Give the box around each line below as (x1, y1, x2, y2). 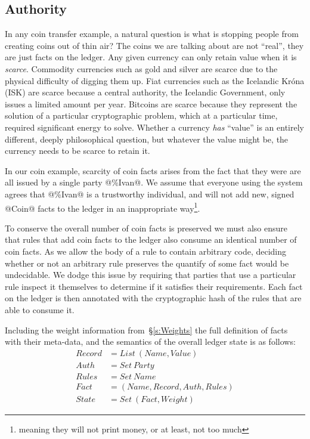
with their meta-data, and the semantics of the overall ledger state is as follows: (5, 335, 296, 348)
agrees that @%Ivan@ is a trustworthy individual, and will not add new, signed (5, 187, 294, 200)
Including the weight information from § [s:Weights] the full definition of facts (5, 323, 288, 336)
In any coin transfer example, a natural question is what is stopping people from (5, 27, 299, 40)
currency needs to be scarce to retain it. (5, 144, 150, 157)
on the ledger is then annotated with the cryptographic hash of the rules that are (5, 292, 302, 304)
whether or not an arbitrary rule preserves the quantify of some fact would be (5, 256, 289, 269)
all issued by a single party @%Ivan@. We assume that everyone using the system (5, 176, 303, 188)
